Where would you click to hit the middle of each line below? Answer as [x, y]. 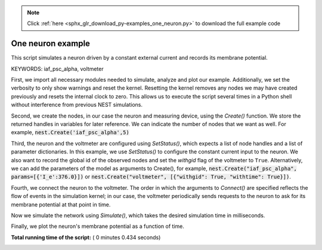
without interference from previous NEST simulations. [77, 105]
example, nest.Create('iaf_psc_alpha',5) [70, 132]
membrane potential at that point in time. [61, 204]
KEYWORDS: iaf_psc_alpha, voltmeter [57, 69]
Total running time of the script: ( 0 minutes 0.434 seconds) [86, 237]
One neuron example [51, 44]
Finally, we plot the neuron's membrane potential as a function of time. [97, 226]
